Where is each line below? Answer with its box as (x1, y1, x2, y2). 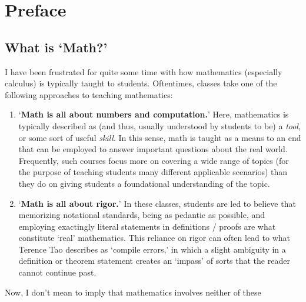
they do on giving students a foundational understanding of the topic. (18, 177, 270, 189)
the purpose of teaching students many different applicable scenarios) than (18, 166, 288, 178)
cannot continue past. (18, 266, 97, 278)
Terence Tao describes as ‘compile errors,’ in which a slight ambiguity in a (18, 243, 286, 255)
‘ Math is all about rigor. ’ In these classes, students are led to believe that (18, 197, 296, 209)
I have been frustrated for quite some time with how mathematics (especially (5, 65, 282, 78)
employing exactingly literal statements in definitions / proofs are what (18, 220, 276, 232)
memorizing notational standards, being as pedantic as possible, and (18, 209, 265, 221)
